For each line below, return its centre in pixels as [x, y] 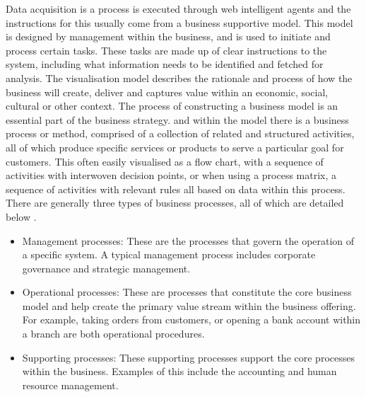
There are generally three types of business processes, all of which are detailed [175, 203]
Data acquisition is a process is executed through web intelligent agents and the [178, 8]
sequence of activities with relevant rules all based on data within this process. [176, 189]
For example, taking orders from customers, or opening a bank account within [191, 320]
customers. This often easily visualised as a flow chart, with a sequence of [165, 161]
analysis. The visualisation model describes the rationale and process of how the [179, 77]
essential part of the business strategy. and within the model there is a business [177, 119]
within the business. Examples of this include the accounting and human [179, 371]
